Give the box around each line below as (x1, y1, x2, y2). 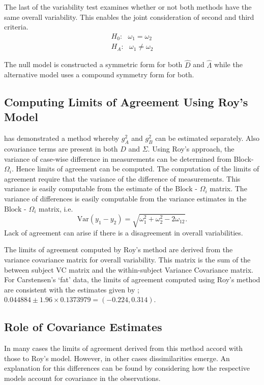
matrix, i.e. (39, 203, 73, 214)
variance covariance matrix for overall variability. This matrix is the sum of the (4, 254, 251, 264)
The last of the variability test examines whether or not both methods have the (4, 2, 252, 12)
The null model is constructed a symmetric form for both (4, 59, 183, 70)
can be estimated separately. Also (155, 133, 259, 143)
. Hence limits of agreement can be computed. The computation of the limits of (11, 163, 259, 174)
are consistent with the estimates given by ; (4, 284, 139, 294)
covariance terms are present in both (4, 143, 118, 154)
